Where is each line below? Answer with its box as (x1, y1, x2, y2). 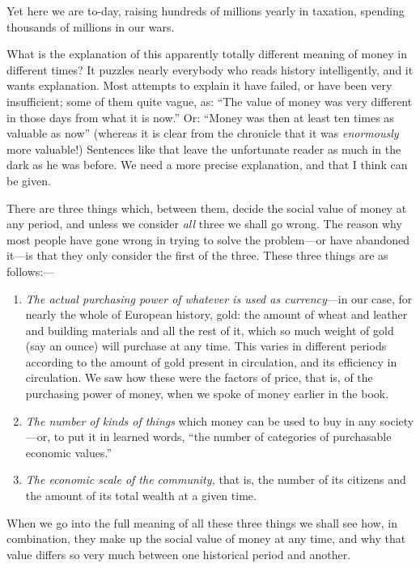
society (380, 412, 414, 429)
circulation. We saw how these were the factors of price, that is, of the (25, 369, 373, 386)
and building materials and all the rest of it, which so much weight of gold (25, 321, 394, 338)
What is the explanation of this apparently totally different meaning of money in (6, 45, 407, 62)
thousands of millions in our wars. (6, 18, 175, 35)
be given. (6, 172, 51, 189)
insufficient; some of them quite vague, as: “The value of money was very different (6, 92, 413, 109)
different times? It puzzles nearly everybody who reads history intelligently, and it (6, 61, 414, 78)
